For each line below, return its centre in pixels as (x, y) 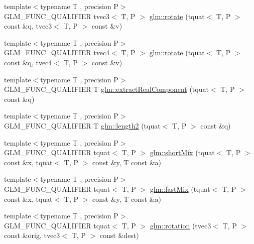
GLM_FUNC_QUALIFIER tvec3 (57, 16)
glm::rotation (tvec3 (180, 225)
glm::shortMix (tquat (182, 152)
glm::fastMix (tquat (180, 189)
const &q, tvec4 (28, 62)
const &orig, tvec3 (32, 235)
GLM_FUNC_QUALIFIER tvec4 (57, 52)
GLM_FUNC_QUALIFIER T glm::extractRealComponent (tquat (106, 89)
